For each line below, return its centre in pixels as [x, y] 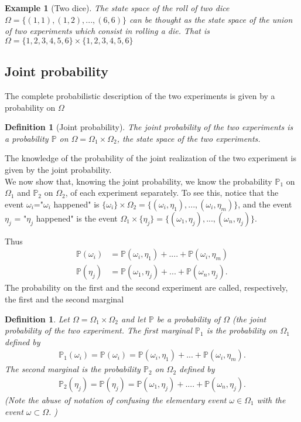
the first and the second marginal [64, 299]
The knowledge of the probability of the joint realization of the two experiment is [150, 158]
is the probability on [242, 330]
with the [271, 400]
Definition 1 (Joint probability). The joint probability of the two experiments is [149, 127]
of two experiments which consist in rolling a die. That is [107, 31]
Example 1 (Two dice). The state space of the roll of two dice [117, 8]
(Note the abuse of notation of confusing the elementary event [116, 400]
